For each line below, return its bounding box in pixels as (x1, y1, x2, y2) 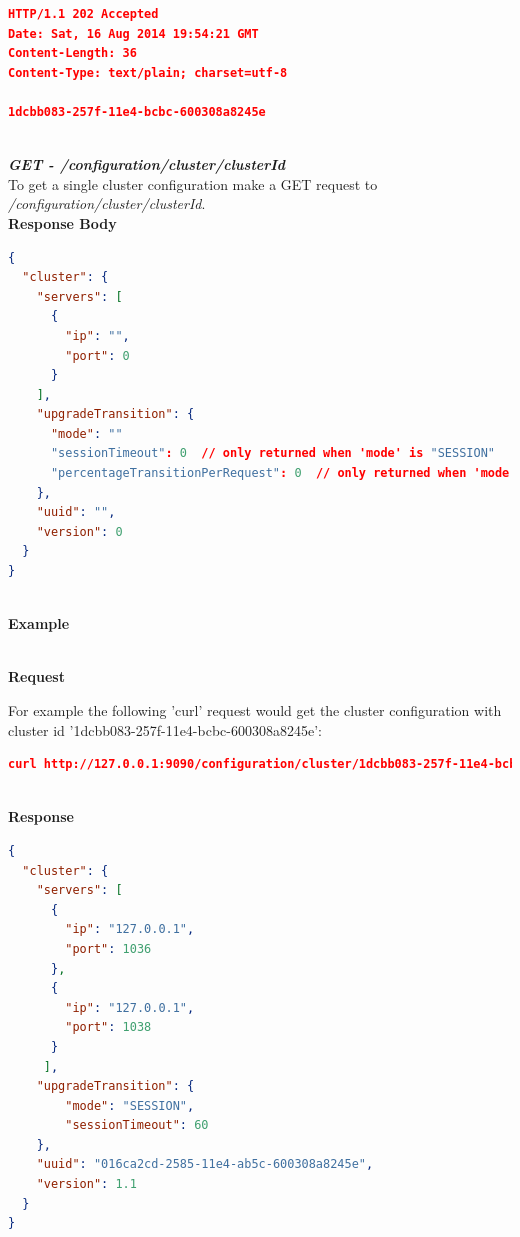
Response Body (8, 212, 117, 233)
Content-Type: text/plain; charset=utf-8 (8, 65, 288, 80)
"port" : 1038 (65, 1020, 152, 1035)
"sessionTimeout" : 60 (65, 1118, 209, 1133)
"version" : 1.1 (36, 1177, 137, 1192)
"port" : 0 (65, 348, 130, 363)
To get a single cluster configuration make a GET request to (8, 173, 378, 194)
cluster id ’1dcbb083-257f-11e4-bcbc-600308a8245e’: (8, 719, 322, 740)
